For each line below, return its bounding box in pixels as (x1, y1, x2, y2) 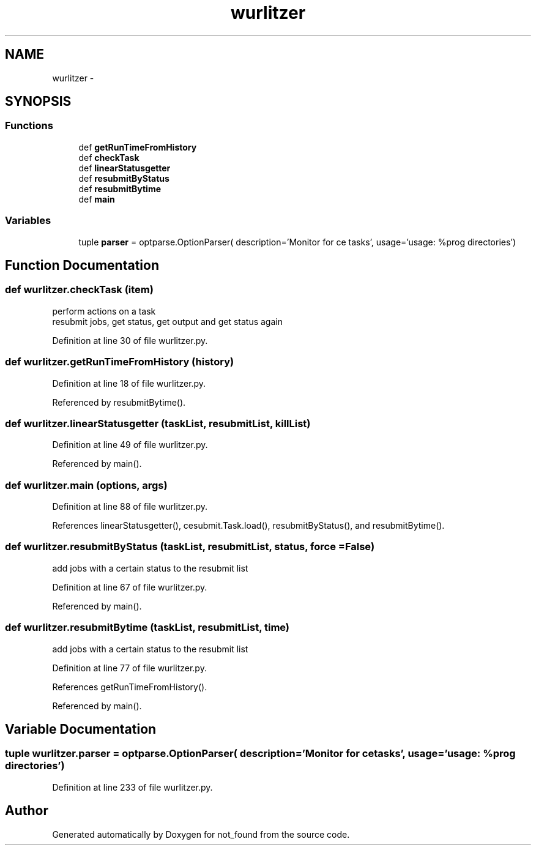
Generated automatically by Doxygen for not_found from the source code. (52, 829, 350, 840)
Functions (5, 119, 53, 132)
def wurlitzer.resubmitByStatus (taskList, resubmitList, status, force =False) (5, 540, 375, 553)
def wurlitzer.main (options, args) (5, 479, 168, 491)
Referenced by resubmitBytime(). (52, 397, 186, 408)
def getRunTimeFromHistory (78, 141, 197, 152)
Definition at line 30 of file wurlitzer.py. (52, 335, 208, 346)
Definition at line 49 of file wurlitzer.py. (52, 439, 208, 450)
